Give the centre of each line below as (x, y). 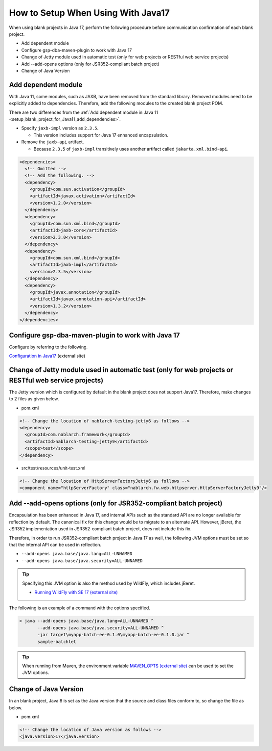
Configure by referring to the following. (48, 347)
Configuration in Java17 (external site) (47, 356)
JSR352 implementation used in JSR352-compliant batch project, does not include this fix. (100, 529)
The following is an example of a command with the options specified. (79, 608)
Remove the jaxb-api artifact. (53, 142)
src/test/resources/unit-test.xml (53, 468)
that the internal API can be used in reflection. (55, 545)
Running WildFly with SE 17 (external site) (76, 592)
